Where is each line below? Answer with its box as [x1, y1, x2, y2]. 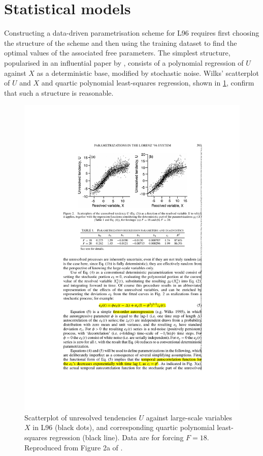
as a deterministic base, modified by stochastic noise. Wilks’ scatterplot [37, 67, 259, 78]
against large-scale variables [146, 412, 233, 422]
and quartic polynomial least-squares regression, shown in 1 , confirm [41, 77, 254, 88]
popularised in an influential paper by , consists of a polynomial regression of [4, 57, 244, 68]
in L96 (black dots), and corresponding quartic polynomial [32, 422, 215, 433]
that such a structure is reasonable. [4, 87, 114, 98]
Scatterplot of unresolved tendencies [24, 412, 137, 422]
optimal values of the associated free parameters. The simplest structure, [4, 47, 231, 58]
